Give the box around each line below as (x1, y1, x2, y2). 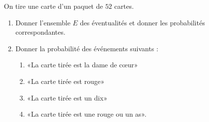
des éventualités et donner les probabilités (80, 17, 205, 27)
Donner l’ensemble (15, 17, 71, 27)
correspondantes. (15, 27, 65, 37)
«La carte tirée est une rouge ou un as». (27, 109, 146, 119)
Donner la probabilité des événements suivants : (15, 43, 159, 53)
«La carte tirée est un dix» (27, 92, 107, 102)
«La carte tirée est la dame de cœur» (27, 60, 138, 70)
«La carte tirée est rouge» (27, 76, 104, 86)
